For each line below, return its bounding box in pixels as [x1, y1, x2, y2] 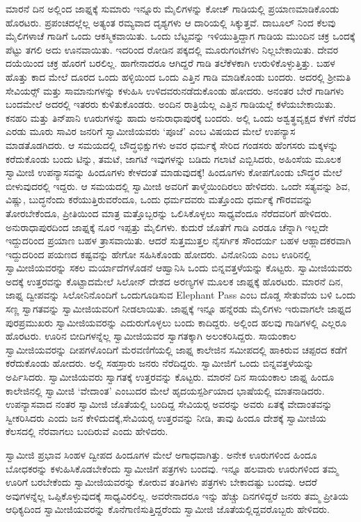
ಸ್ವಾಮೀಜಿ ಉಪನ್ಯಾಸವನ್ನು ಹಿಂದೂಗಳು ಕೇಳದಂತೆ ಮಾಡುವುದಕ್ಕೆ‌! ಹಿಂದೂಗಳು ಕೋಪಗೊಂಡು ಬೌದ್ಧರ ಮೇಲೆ [6, 165, 342, 180]
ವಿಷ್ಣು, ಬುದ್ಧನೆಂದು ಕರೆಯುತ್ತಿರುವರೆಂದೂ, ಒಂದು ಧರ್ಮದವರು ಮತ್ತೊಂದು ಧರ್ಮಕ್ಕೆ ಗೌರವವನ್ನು [6, 192, 313, 207]
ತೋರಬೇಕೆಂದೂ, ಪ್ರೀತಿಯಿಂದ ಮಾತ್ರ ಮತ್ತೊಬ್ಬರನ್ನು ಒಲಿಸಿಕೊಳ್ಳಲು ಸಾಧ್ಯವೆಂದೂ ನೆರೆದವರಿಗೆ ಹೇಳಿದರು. [6, 205, 332, 220]
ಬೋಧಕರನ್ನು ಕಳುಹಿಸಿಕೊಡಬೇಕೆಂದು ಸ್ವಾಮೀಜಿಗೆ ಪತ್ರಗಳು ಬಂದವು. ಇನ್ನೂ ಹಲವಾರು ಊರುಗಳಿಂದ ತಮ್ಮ [6, 461, 339, 475]
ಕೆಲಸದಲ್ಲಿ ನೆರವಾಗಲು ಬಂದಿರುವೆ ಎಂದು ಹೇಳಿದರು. [6, 424, 168, 438]
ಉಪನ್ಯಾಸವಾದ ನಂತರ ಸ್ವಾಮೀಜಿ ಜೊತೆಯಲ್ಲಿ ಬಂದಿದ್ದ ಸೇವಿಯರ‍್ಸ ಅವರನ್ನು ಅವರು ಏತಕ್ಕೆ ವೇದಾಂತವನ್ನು [6, 397, 332, 411]
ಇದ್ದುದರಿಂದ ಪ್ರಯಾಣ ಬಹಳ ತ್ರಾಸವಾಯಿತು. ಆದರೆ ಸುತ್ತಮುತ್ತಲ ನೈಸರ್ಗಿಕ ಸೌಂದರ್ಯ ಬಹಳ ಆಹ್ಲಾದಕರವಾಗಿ [6, 233, 351, 248]
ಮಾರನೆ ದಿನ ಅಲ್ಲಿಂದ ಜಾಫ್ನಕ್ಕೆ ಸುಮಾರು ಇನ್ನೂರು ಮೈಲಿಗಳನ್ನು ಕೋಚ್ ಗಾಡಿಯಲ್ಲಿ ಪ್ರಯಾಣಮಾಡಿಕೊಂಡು [6, 1, 339, 15]
